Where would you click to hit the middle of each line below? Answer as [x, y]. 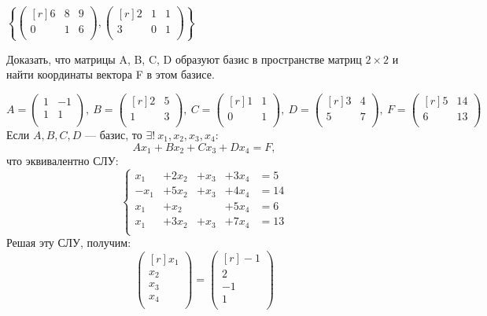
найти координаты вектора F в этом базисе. [111, 74]
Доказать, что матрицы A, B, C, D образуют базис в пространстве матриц [184, 59]
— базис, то [114, 134]
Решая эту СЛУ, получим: [69, 243]
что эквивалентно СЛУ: [63, 161]
